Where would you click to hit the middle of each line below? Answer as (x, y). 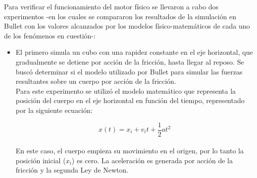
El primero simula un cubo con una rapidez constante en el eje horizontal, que (134, 52)
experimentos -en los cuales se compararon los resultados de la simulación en (120, 16)
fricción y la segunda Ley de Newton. (72, 170)
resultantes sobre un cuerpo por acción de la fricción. (96, 81)
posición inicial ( (41, 160)
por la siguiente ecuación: (54, 110)
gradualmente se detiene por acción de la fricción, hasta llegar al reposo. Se (130, 61)
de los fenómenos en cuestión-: (50, 35)
